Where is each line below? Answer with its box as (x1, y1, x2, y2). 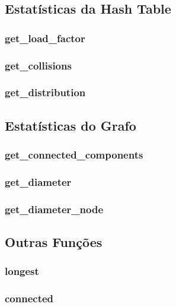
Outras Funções (5, 233, 103, 251)
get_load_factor (5, 30, 85, 45)
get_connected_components (5, 147, 143, 162)
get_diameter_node (5, 201, 104, 216)
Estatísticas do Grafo (5, 116, 136, 134)
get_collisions (5, 58, 72, 72)
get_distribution (5, 85, 86, 100)
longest (5, 264, 39, 278)
